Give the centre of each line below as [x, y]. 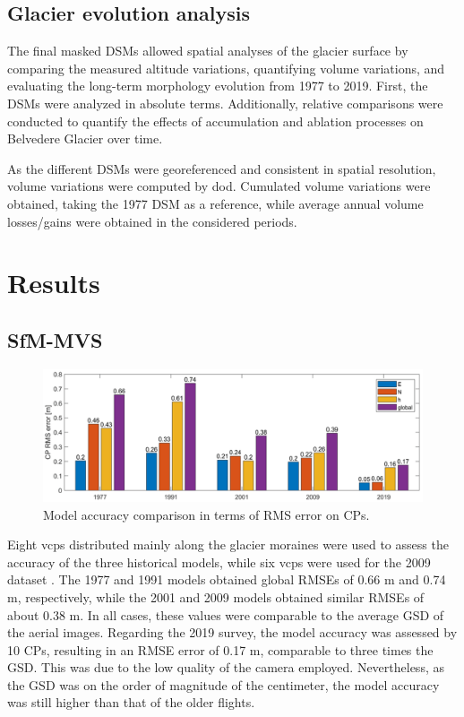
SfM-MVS [55, 339]
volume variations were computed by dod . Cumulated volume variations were [219, 186]
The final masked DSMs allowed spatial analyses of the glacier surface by [208, 51]
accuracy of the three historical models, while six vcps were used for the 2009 [219, 562]
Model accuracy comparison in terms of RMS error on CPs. [206, 514]
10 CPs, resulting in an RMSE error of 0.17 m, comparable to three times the [220, 649]
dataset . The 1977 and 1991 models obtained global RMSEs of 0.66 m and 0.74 [227, 579]
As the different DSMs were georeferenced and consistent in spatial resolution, [222, 168]
